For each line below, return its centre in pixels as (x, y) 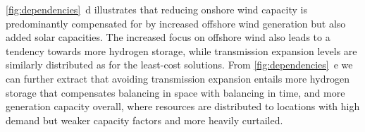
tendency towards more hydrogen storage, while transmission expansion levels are (181, 50)
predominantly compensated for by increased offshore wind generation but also (176, 23)
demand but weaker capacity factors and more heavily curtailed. (144, 120)
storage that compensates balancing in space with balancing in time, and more (175, 92)
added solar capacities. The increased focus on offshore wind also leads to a (168, 37)
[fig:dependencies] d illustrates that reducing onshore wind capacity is (156, 9)
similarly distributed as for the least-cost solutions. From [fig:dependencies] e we (179, 65)
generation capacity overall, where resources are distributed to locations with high (183, 106)
